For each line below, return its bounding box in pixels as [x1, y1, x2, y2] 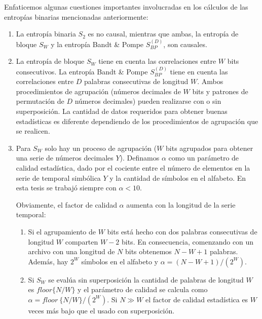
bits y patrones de [192, 86, 248, 96]
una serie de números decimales [16, 152, 114, 163]
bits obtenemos [125, 246, 172, 257]
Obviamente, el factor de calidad [16, 199, 117, 210]
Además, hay [28, 256, 68, 266]
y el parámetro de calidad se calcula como [78, 284, 208, 295]
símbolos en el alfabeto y [81, 256, 159, 266]
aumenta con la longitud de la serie [126, 199, 236, 210]
